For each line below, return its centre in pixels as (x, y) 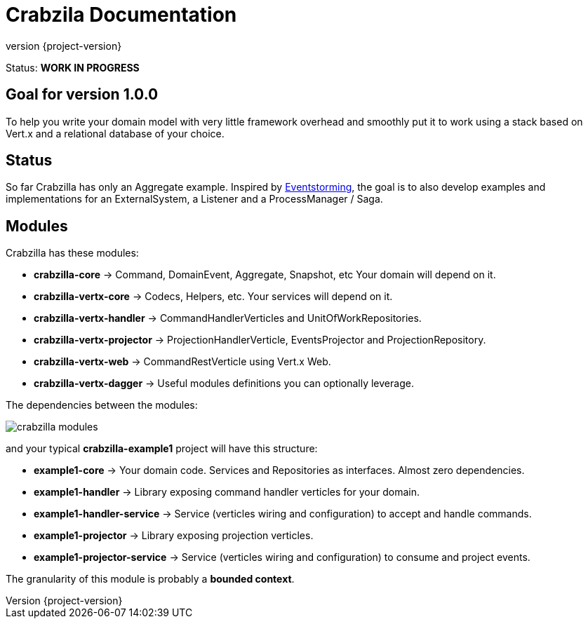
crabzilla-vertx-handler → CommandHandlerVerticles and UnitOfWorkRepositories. (228, 318)
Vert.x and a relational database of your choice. (115, 133)
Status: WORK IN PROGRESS (73, 67)
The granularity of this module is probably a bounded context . (150, 579)
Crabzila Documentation (121, 15)
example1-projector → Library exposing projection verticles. (174, 536)
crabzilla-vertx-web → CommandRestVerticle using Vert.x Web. (182, 362)
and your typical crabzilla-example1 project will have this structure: (162, 449)
